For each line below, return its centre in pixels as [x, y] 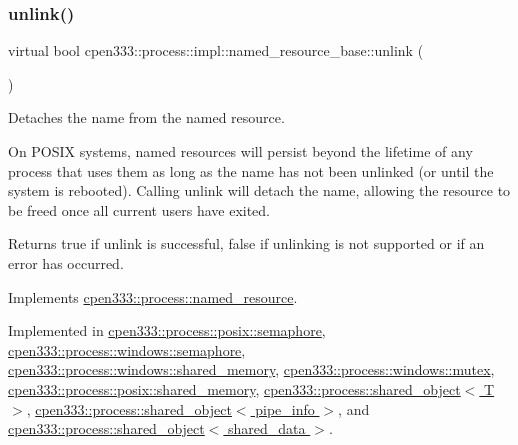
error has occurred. [66, 262]
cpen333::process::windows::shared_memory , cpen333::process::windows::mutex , [251, 369]
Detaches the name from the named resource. [146, 117]
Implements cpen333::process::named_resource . [153, 296]
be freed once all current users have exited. [139, 209]
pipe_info [285, 408]
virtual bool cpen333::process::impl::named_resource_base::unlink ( [216, 50]
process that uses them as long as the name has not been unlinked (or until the [251, 170]
